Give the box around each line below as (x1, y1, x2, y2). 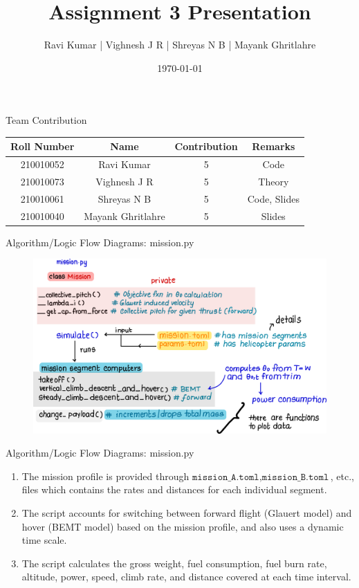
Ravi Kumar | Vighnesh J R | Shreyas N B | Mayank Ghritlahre (44, 37, 316, 52)
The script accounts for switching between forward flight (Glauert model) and (21, 506, 352, 520)
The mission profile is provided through (21, 468, 190, 483)
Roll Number (10, 139, 75, 154)
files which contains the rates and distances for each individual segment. (21, 482, 327, 497)
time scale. (21, 533, 67, 547)
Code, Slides (247, 191, 300, 205)
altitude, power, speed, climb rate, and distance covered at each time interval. (21, 569, 351, 584)
